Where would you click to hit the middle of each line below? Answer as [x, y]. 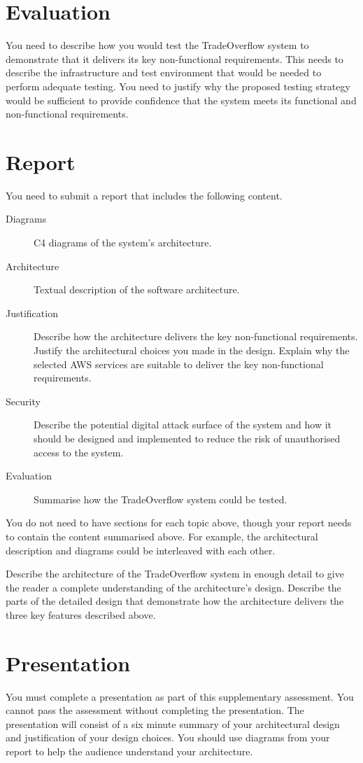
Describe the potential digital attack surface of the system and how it [183, 425]
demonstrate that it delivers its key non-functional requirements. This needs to [175, 58]
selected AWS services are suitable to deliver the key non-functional [179, 364]
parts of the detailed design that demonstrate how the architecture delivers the [175, 601]
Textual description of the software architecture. [137, 289]
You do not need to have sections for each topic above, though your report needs [179, 523]
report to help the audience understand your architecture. [129, 751]
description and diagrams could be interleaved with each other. [141, 550]
